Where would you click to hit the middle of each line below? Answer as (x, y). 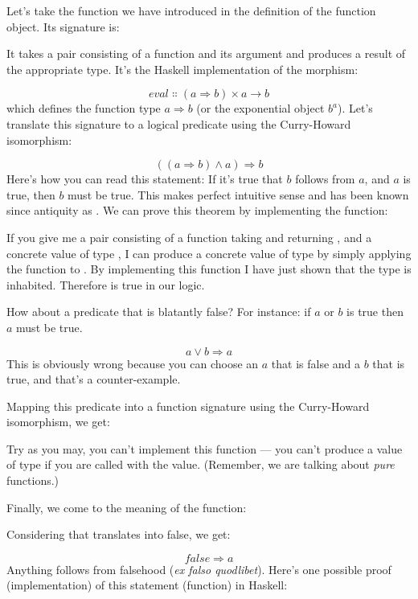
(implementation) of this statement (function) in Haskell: (147, 585)
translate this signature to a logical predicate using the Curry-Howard (179, 123)
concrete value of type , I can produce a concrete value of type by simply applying (209, 253)
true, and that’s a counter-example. (94, 379)
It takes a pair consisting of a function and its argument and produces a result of (206, 53)
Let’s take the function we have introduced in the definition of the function (191, 10)
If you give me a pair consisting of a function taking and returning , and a (189, 237)
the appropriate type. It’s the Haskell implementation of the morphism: (182, 69)
